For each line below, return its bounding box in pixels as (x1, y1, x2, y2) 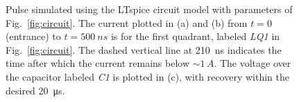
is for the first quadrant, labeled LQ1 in (110, 29, 280, 43)
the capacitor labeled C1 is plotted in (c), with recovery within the (6, 69, 289, 83)
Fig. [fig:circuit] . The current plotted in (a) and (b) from (6, 15, 248, 30)
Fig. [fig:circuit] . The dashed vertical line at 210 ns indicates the (6, 42, 282, 57)
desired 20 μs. (6, 83, 65, 97)
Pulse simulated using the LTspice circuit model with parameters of (6, 2, 293, 16)
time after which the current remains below (6, 56, 190, 70)
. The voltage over (214, 56, 291, 70)
